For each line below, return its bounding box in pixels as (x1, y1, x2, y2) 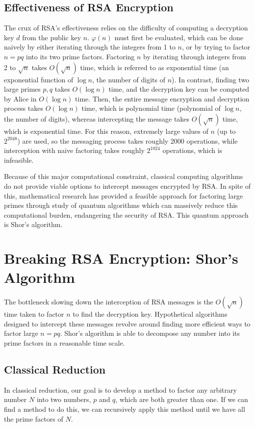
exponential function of (4, 74, 74, 84)
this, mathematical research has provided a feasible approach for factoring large (4, 190, 243, 201)
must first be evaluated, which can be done (114, 32, 244, 42)
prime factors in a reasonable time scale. (4, 337, 125, 348)
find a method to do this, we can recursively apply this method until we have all (4, 403, 245, 414)
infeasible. (4, 154, 34, 165)
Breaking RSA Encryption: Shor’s (4, 248, 238, 268)
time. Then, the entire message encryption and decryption (75, 93, 250, 103)
